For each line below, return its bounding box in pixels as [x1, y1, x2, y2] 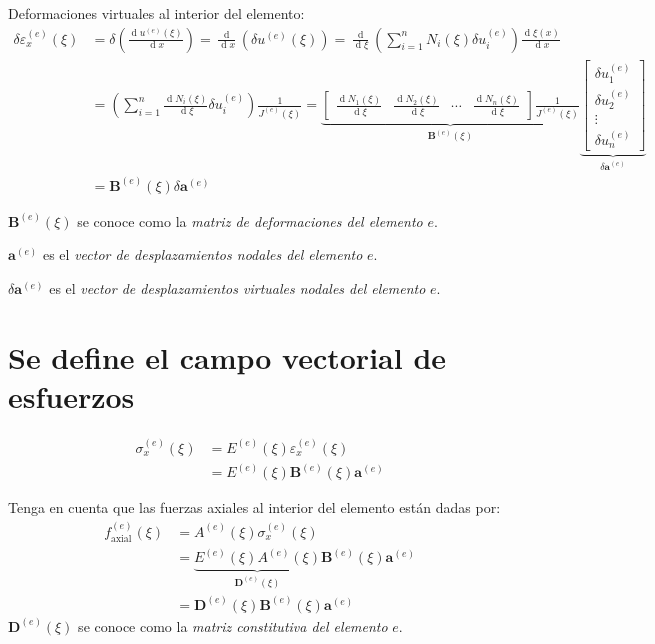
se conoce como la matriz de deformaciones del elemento [77, 210, 423, 231]
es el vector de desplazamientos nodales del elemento [42, 244, 363, 265]
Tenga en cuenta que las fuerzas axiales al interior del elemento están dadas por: [8, 497, 501, 518]
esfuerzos [8, 375, 135, 416]
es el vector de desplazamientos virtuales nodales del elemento [49, 277, 426, 298]
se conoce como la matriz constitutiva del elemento [78, 615, 388, 636]
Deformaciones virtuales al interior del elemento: [8, 3, 305, 23]
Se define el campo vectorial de [8, 336, 447, 377]
